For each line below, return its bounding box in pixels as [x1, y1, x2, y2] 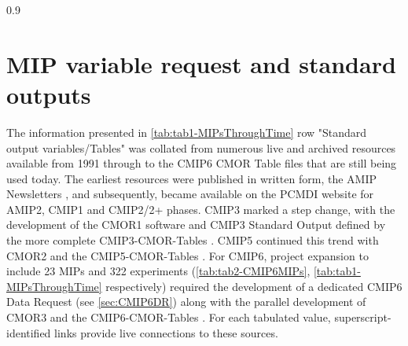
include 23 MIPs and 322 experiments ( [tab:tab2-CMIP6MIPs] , [6, 263, 311, 279]
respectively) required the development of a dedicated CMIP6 [105, 278, 402, 294]
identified [6, 324, 51, 340]
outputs [6, 78, 91, 110]
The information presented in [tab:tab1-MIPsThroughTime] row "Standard [6, 123, 367, 140]
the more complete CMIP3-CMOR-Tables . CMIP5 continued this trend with [6, 232, 379, 248]
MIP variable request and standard [6, 47, 396, 79]
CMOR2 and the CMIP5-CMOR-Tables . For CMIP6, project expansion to [6, 247, 369, 263]
